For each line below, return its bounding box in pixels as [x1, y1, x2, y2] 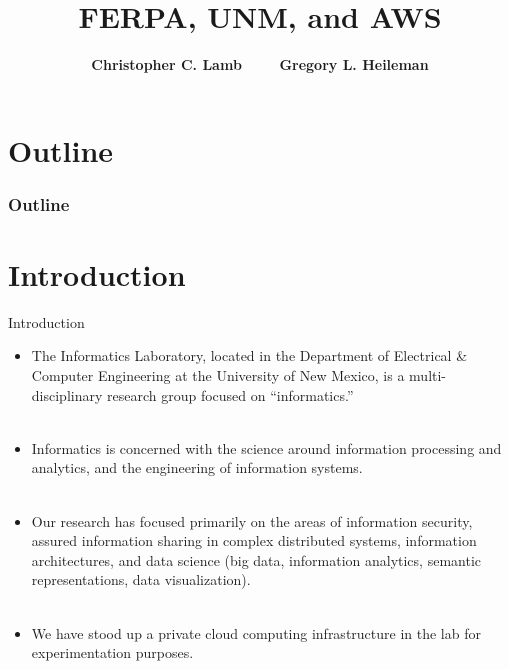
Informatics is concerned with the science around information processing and [31, 437, 502, 458]
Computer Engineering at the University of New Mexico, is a [31, 365, 405, 386]
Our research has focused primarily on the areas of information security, [31, 510, 473, 531]
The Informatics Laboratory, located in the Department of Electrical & [31, 345, 468, 366]
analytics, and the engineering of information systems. [31, 457, 363, 478]
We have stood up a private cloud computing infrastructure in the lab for [31, 622, 481, 643]
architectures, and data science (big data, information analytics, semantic [31, 549, 481, 570]
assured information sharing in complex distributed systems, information [31, 530, 477, 551]
